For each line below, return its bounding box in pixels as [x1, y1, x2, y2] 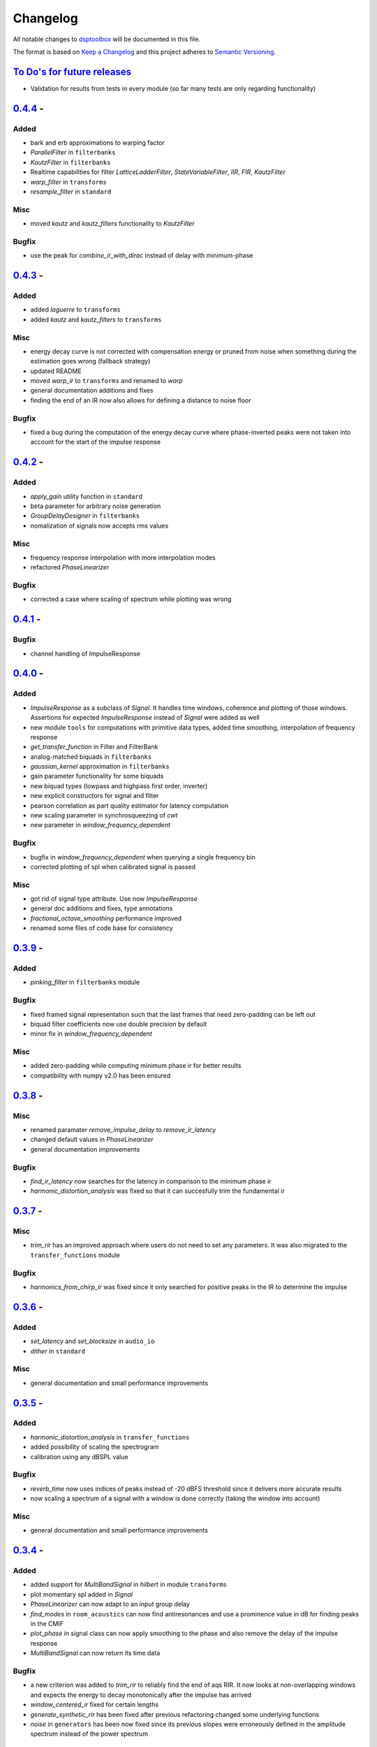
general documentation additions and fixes [30, 386, 154, 395]
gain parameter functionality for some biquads [30, 772, 164, 781]
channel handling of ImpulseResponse [30, 649, 141, 658]
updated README [30, 367, 82, 375]
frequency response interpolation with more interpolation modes [30, 553, 216, 562]
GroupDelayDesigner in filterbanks [30, 512, 140, 520]
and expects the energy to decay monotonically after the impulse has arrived [30, 1690, 251, 1699]
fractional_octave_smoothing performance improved [30, 914, 182, 922]
